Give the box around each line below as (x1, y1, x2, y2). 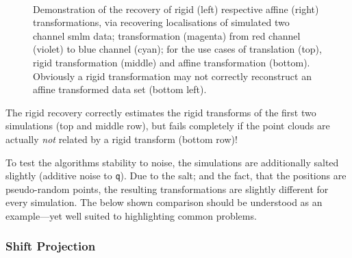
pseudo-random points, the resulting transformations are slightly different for (5, 181, 329, 196)
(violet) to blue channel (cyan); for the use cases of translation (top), (33, 42, 322, 56)
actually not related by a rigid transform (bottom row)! (5, 131, 238, 146)
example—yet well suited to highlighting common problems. (5, 208, 257, 222)
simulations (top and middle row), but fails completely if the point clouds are (5, 118, 330, 133)
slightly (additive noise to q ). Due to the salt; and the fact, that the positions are (5, 168, 347, 183)
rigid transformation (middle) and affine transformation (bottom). (33, 55, 310, 69)
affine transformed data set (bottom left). (33, 82, 207, 96)
